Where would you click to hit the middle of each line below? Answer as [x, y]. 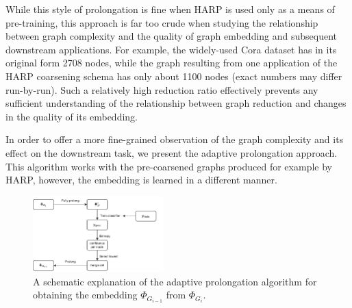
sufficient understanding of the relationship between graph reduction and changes [176, 103]
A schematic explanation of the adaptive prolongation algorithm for [175, 281]
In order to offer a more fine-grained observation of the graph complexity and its [175, 139]
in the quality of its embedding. [72, 116]
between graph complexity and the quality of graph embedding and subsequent [172, 36]
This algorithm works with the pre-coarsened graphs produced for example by [169, 166]
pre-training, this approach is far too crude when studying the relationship [162, 22]
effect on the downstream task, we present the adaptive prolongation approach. [172, 152]
